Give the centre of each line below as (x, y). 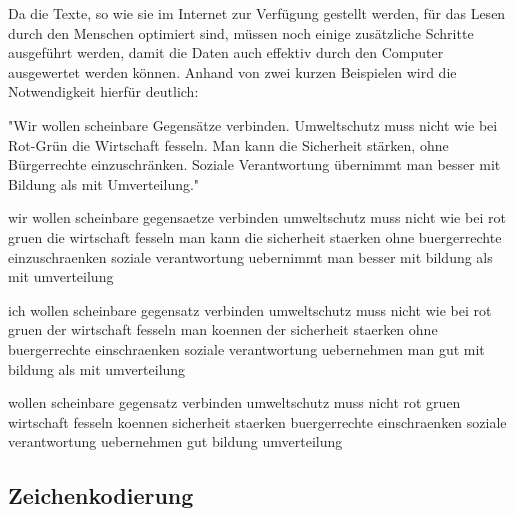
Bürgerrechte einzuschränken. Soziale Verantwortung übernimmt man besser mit (254, 164)
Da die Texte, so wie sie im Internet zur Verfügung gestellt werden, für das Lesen (257, 13)
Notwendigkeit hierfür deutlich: (103, 91)
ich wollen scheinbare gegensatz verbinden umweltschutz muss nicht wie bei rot (250, 309)
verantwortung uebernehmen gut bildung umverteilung (175, 441)
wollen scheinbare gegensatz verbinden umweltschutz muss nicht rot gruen (234, 402)
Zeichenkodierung (101, 495)
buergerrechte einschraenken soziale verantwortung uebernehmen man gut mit (246, 348)
